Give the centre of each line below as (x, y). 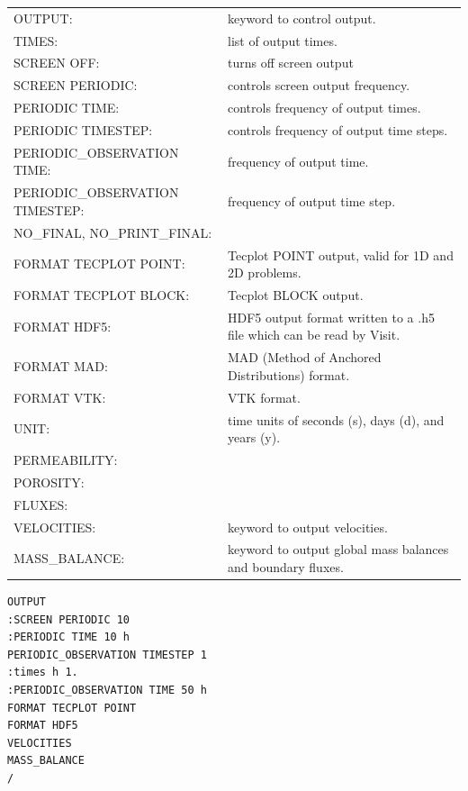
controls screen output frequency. (319, 85)
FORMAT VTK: (60, 397)
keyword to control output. (302, 18)
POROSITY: (49, 482)
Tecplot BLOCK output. (296, 294)
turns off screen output (291, 63)
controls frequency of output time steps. (338, 129)
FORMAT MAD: (61, 366)
